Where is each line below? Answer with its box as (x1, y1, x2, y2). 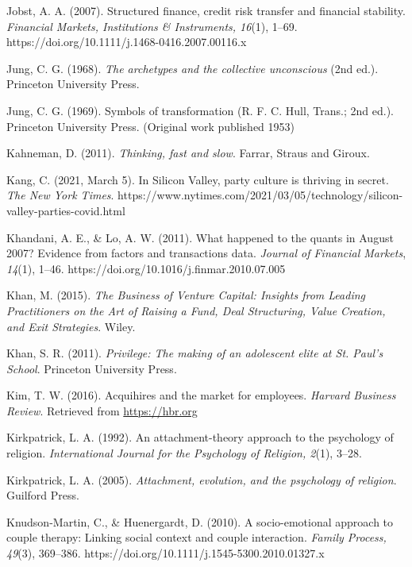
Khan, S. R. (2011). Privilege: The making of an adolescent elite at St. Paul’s (6, 345, 383, 361)
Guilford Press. (6, 487, 79, 503)
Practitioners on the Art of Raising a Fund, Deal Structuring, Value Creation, (6, 302, 386, 318)
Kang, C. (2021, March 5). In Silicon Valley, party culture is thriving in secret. (6, 171, 389, 187)
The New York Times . (6, 187, 114, 203)
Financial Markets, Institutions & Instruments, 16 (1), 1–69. (6, 17, 298, 34)
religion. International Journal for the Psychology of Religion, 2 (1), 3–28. (6, 445, 362, 461)
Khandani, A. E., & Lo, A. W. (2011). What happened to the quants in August (6, 229, 394, 245)
